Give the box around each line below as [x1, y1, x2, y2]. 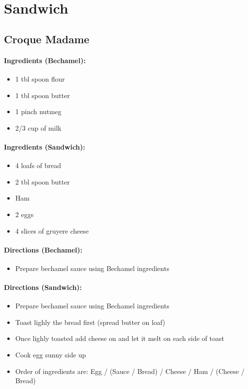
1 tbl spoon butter [15, 90, 70, 100]
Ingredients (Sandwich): [4, 141, 85, 152]
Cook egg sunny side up [15, 350, 86, 360]
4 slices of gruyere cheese [15, 225, 89, 236]
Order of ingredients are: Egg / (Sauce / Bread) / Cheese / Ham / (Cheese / [15, 366, 245, 376]
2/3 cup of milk [15, 122, 62, 133]
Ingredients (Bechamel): [4, 55, 86, 65]
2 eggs [15, 209, 34, 219]
